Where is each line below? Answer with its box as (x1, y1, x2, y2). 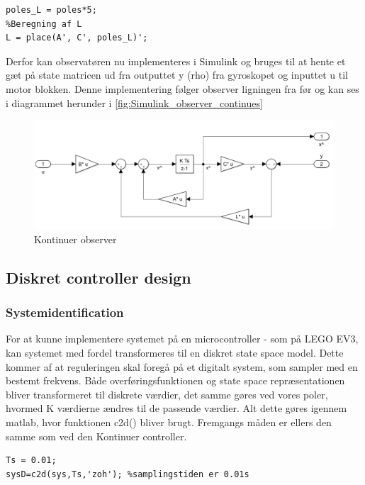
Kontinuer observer (34, 231, 117, 246)
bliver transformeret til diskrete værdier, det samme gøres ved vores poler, (6, 386, 328, 401)
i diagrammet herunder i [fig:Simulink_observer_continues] (6, 95, 263, 110)
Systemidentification (6, 303, 124, 321)
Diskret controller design (6, 266, 191, 288)
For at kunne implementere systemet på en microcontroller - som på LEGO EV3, (6, 331, 359, 346)
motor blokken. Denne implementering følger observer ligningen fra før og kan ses (6, 81, 359, 96)
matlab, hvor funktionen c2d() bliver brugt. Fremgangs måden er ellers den (6, 414, 332, 429)
